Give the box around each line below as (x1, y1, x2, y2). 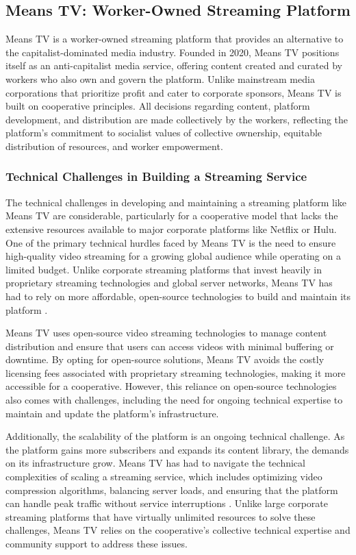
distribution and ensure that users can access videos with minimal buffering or (5, 338, 334, 353)
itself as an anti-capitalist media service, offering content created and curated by (5, 58, 342, 73)
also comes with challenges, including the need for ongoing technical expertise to (5, 393, 343, 407)
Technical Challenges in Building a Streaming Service (5, 168, 307, 185)
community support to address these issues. (5, 536, 188, 551)
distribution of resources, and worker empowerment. (5, 138, 223, 153)
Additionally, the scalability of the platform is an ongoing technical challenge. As (5, 429, 345, 443)
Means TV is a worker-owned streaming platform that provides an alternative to (5, 32, 344, 46)
